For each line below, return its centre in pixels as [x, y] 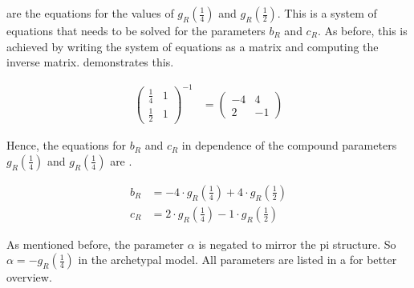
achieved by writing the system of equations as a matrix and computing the [193, 46]
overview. [29, 277]
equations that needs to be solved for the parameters [136, 30]
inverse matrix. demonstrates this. [90, 62]
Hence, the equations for [67, 145]
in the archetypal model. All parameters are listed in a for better [237, 260]
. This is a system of [327, 13]
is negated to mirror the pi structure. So [297, 244]
